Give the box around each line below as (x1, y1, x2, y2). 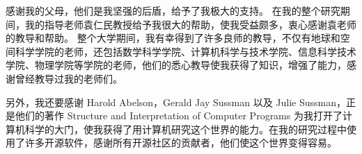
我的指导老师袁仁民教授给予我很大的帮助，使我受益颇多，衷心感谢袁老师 (24, 17, 356, 31)
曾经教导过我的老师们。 (15, 71, 123, 85)
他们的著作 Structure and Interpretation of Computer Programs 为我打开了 (15, 108, 343, 123)
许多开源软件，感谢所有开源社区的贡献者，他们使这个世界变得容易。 (24, 135, 337, 150)
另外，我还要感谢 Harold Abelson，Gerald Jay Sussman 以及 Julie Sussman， (6, 94, 347, 109)
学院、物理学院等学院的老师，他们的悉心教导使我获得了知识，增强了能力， (6, 58, 347, 72)
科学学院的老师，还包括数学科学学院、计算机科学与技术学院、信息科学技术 (15, 44, 356, 58)
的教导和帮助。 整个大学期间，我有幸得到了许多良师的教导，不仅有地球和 (6, 31, 340, 45)
